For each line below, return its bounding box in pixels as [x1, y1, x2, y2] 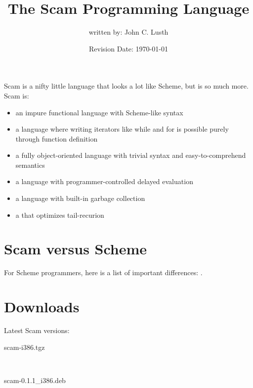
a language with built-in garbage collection [15, 193, 145, 203]
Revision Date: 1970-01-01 [89, 43, 168, 53]
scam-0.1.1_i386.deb [4, 375, 66, 385]
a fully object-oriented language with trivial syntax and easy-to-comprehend [15, 150, 246, 160]
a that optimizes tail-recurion [15, 209, 104, 220]
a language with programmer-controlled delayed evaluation [15, 176, 193, 187]
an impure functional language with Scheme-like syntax [15, 107, 183, 117]
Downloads [4, 296, 80, 317]
